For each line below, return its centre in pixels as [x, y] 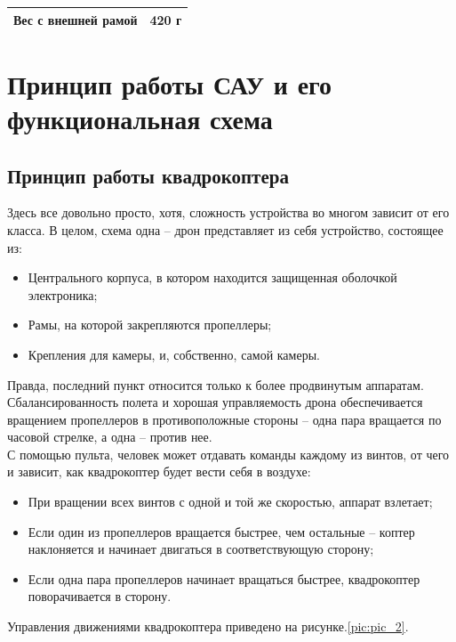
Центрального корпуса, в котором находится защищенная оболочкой [212, 277]
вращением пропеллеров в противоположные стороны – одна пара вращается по [224, 419]
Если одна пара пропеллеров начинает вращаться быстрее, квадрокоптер [224, 578]
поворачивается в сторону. [100, 596]
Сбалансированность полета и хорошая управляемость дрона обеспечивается [215, 402]
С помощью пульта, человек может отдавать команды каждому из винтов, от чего [228, 454]
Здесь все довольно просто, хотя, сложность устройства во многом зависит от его [228, 212]
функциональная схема [140, 118]
